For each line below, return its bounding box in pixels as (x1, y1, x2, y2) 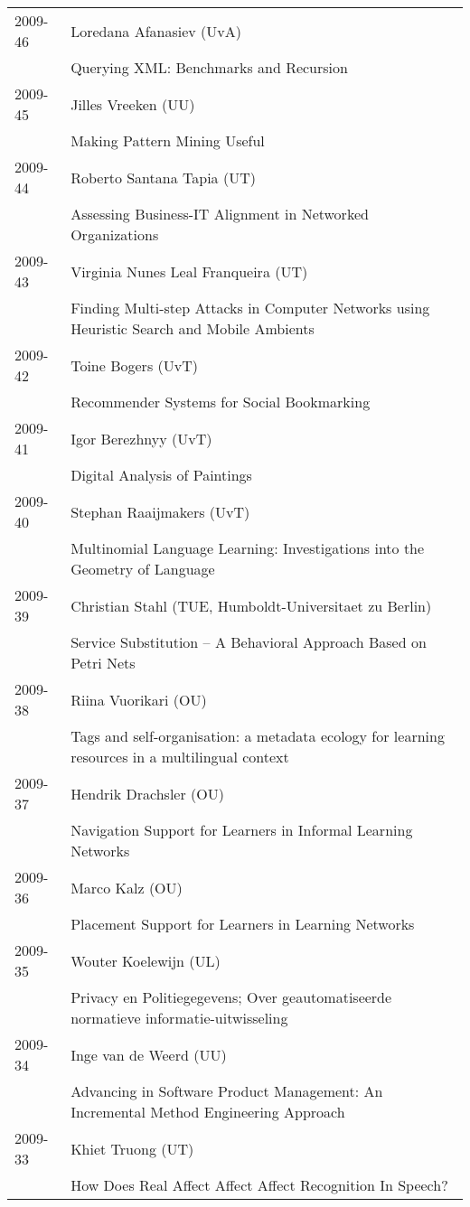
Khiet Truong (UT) (70, 1137, 194, 1159)
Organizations (70, 224, 159, 245)
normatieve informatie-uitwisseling (70, 1007, 288, 1028)
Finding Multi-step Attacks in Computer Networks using (70, 297, 430, 318)
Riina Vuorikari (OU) (70, 688, 207, 710)
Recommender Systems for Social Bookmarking (70, 391, 371, 412)
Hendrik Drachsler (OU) (70, 782, 224, 804)
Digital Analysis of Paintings (70, 464, 252, 485)
